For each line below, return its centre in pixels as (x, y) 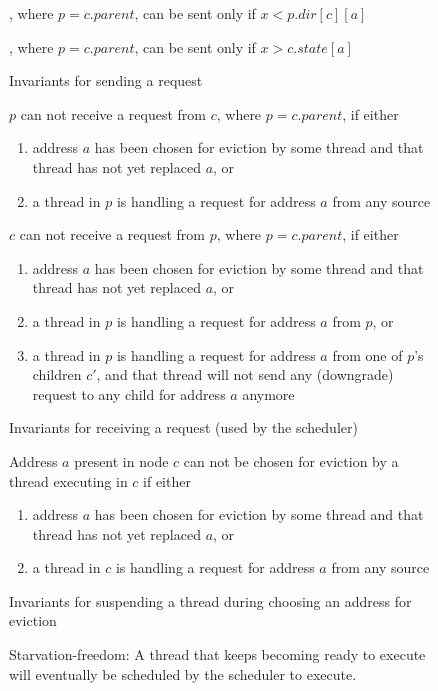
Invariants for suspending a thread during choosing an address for (210, 600)
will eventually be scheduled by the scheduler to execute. (183, 673)
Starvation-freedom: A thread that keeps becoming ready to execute (217, 654)
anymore (268, 393)
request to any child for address (129, 393)
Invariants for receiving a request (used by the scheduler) (183, 427)
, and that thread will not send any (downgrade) (245, 374)
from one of (367, 354)
